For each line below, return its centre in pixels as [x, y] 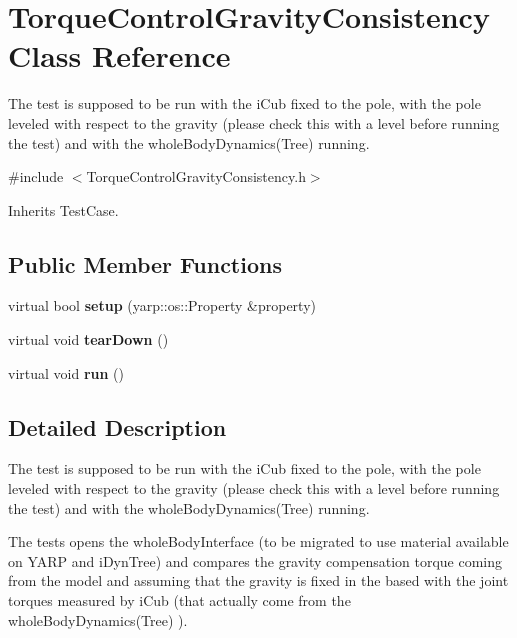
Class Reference [119, 55]
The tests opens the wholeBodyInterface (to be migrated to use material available [258, 541]
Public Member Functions [145, 263]
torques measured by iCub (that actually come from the [179, 600]
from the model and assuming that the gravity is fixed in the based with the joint [258, 580]
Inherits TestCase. [63, 209]
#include [36, 176]
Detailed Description [117, 426]
